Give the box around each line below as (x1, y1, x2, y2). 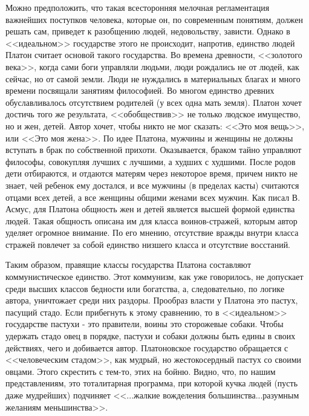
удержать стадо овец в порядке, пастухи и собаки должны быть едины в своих (5, 330, 296, 342)
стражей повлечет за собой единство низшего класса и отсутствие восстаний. (5, 238, 291, 250)
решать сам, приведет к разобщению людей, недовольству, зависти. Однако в (5, 25, 290, 37)
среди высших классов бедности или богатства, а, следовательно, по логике (5, 282, 285, 294)
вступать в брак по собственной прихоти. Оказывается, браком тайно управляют (5, 143, 302, 156)
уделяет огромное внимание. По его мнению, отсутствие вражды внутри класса (5, 226, 299, 239)
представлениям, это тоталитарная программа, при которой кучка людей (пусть (5, 377, 298, 389)
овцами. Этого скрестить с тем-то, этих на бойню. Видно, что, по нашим (5, 365, 276, 377)
